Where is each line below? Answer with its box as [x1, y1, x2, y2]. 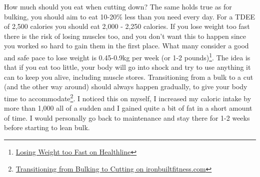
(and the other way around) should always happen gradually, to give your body [4, 81, 247, 92]
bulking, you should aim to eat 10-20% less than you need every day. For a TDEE [4, 11, 255, 21]
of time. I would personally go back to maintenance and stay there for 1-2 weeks [4, 112, 250, 123]
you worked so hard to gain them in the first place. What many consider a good [4, 40, 249, 51]
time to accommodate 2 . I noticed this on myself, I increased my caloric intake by [4, 92, 251, 103]
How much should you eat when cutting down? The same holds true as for [4, 1, 232, 11]
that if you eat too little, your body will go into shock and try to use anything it [4, 62, 251, 72]
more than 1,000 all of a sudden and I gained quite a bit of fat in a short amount [4, 103, 252, 113]
